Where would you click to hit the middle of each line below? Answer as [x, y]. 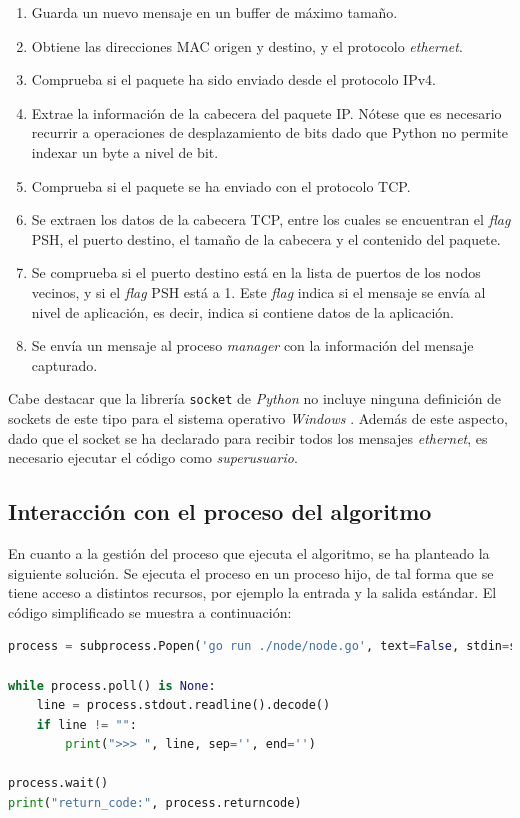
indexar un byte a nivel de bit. [125, 151]
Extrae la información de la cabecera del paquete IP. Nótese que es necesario [266, 112]
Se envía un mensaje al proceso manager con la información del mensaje [252, 345]
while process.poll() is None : [112, 685]
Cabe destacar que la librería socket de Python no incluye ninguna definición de [255, 398]
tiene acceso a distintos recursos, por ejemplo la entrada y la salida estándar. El [252, 592]
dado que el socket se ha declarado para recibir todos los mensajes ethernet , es [248, 437]
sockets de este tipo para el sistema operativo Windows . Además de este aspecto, [258, 417]
